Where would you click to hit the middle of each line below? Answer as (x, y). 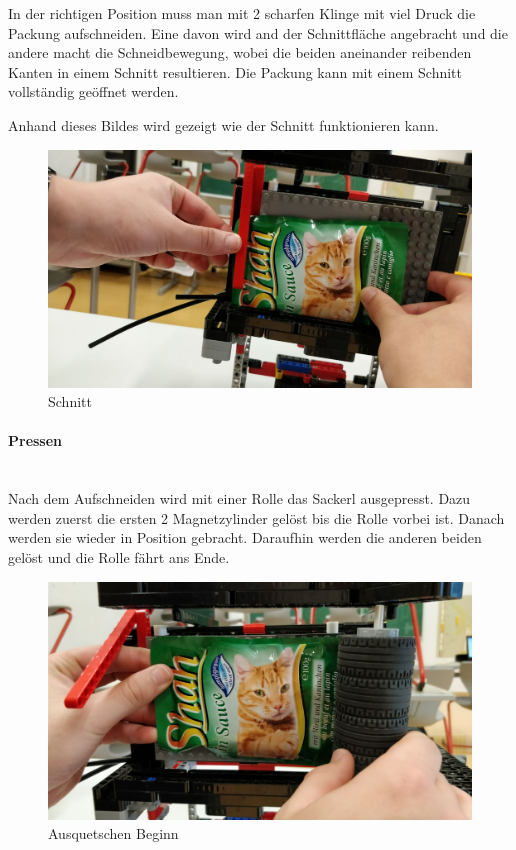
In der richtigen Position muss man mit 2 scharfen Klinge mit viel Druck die (242, 13)
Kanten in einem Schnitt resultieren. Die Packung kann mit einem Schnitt (235, 71)
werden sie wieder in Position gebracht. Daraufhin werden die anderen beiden (245, 537)
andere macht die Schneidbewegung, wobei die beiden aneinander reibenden (240, 52)
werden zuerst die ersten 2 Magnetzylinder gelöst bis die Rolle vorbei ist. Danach (256, 517)
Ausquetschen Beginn (113, 833)
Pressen (35, 440)
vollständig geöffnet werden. (93, 91)
